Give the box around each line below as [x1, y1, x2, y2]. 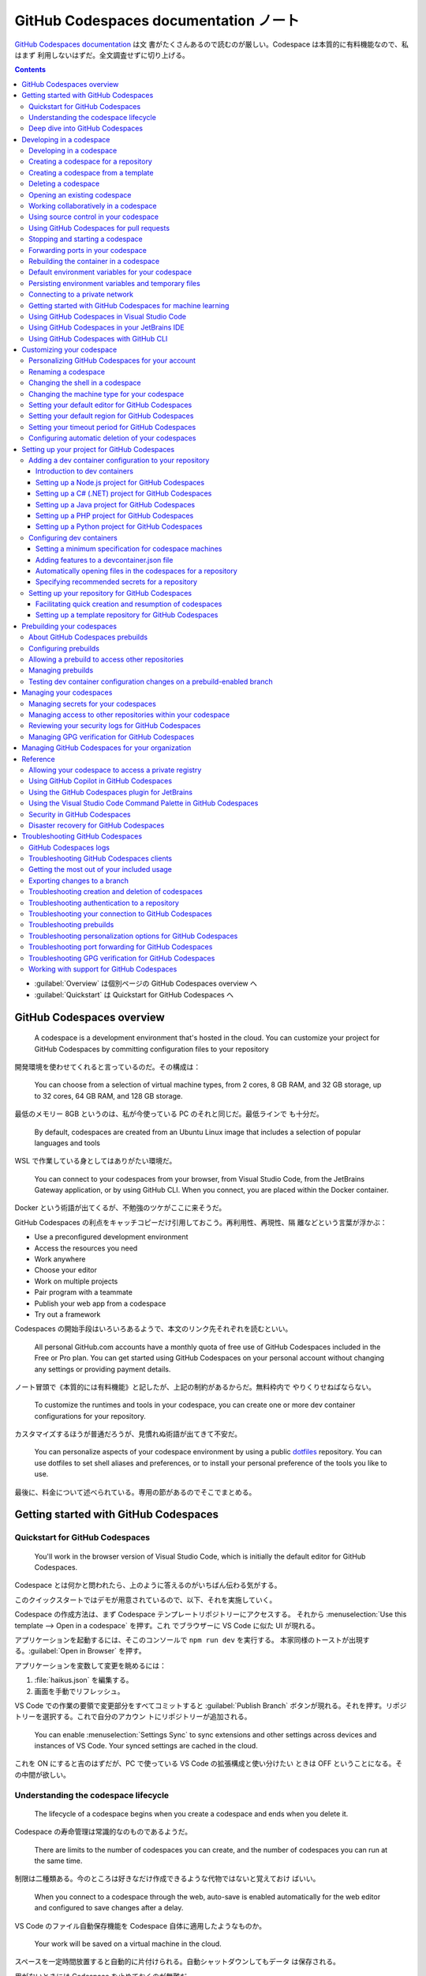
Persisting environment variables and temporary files [28, 278, 200, 288]
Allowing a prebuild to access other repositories [28, 654, 185, 664]
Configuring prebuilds [28, 643, 100, 653]
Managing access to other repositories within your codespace [28, 710, 230, 719]
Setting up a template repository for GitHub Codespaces [35, 610, 219, 620]
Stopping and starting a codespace [28, 234, 143, 244]
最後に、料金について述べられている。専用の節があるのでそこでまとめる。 [14, 1487, 256, 1497]
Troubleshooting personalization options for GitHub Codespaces [28, 931, 238, 941]
